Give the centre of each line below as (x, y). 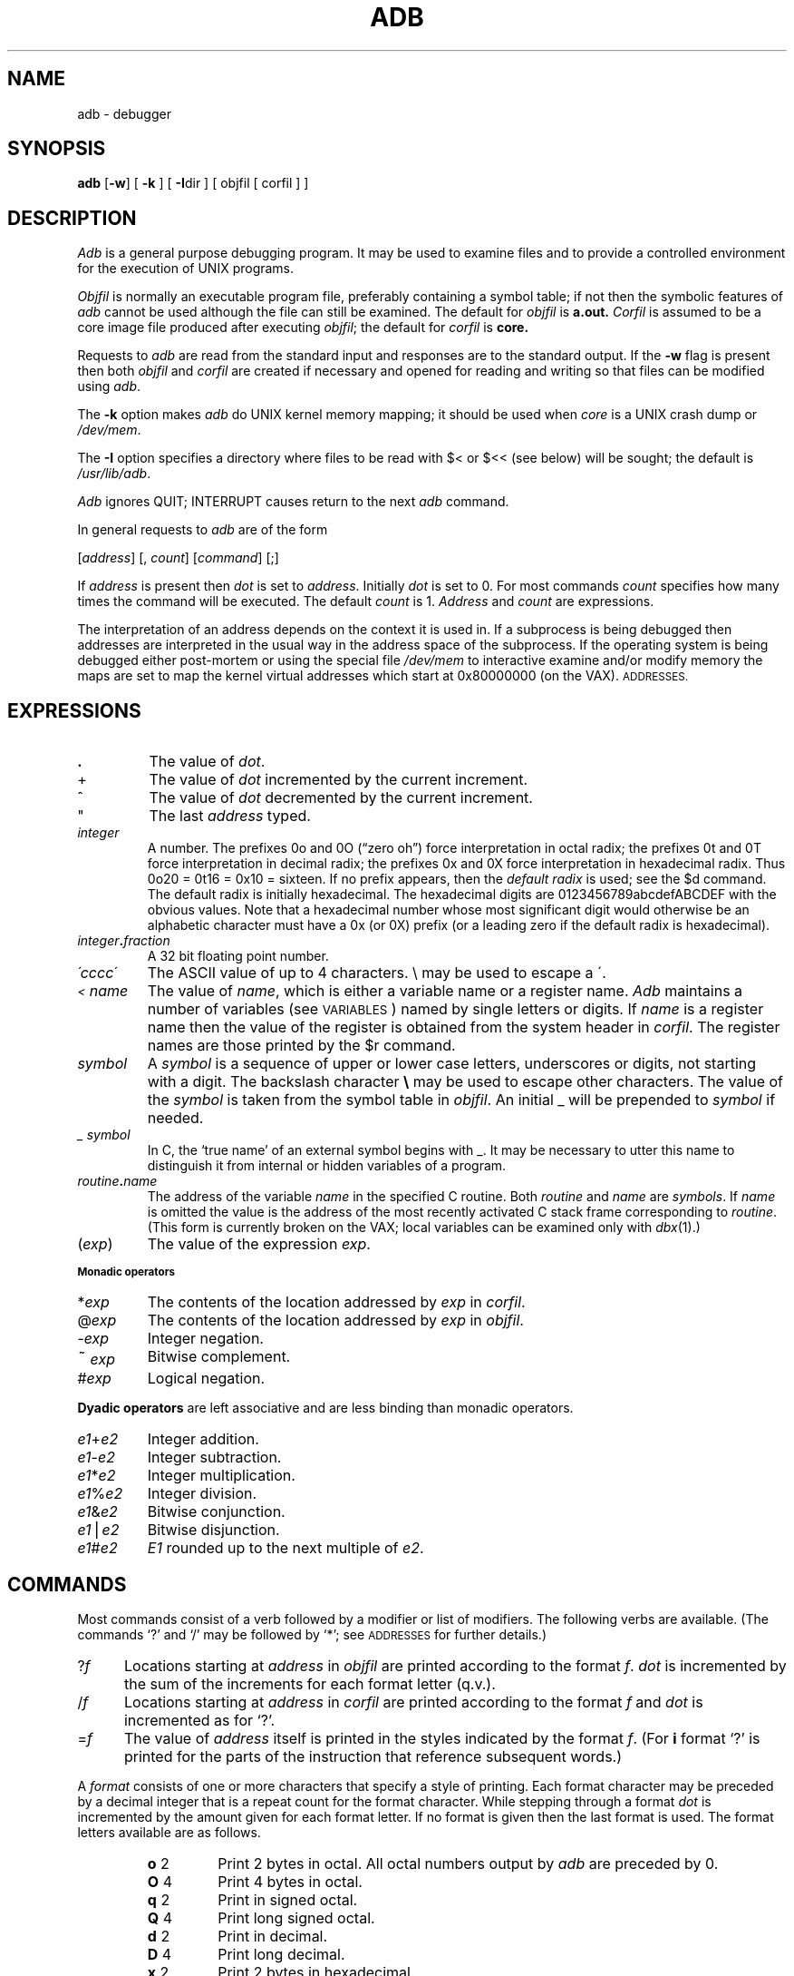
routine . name (117, 1181)
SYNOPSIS (57, 149)
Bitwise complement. (219, 1357)
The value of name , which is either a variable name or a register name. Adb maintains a (445, 991)
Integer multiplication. (221, 1476)
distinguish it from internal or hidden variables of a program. (327, 1166)
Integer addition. (203, 1439)
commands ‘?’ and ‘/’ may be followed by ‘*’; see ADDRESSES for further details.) (312, 1634)
